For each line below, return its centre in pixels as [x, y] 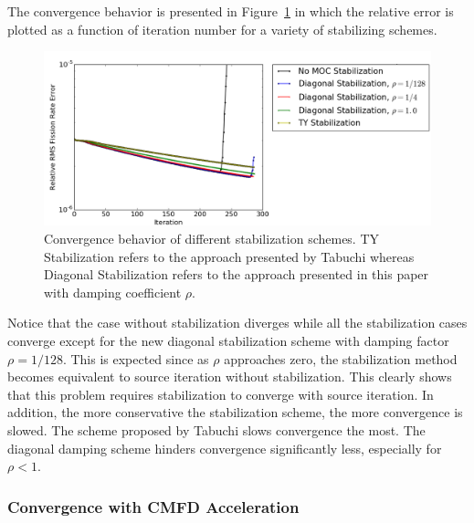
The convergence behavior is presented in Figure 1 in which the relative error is [231, 11]
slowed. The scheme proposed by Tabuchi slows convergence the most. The [216, 430]
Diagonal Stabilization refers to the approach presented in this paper [237, 274]
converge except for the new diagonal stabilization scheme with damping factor [228, 341]
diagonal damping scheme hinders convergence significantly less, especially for [225, 448]
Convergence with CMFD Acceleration [153, 506]
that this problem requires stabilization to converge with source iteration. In [221, 394]
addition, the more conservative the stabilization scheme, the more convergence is [235, 412]
